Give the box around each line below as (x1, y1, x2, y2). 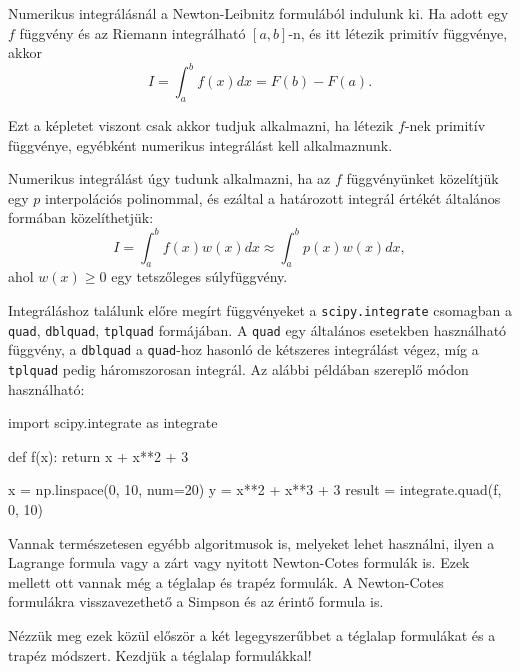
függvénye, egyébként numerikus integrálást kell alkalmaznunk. (8, 134, 393, 155)
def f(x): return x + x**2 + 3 (8, 445, 189, 466)
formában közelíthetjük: (8, 207, 154, 228)
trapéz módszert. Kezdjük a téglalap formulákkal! (8, 644, 312, 665)
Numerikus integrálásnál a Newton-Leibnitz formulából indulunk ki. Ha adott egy (8, 3, 509, 23)
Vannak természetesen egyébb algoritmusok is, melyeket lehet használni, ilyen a (8, 532, 495, 553)
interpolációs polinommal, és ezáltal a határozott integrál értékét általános (44, 187, 501, 208)
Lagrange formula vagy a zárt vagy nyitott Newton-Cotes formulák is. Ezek (8, 552, 470, 573)
